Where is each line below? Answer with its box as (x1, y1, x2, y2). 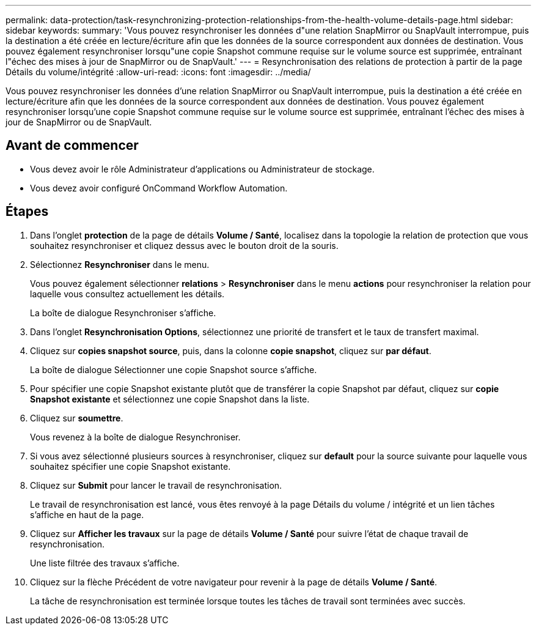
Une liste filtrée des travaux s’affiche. (30, 557, 180, 568)
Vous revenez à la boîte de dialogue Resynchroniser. (30, 431, 241, 442)
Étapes (6, 204, 49, 220)
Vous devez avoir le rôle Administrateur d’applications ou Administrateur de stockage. (30, 163, 375, 174)
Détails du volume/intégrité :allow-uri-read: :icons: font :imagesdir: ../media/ (6, 67, 311, 77)
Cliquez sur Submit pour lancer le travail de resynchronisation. (30, 480, 282, 491)
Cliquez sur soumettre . (30, 412, 123, 423)
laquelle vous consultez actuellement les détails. (30, 288, 225, 299)
